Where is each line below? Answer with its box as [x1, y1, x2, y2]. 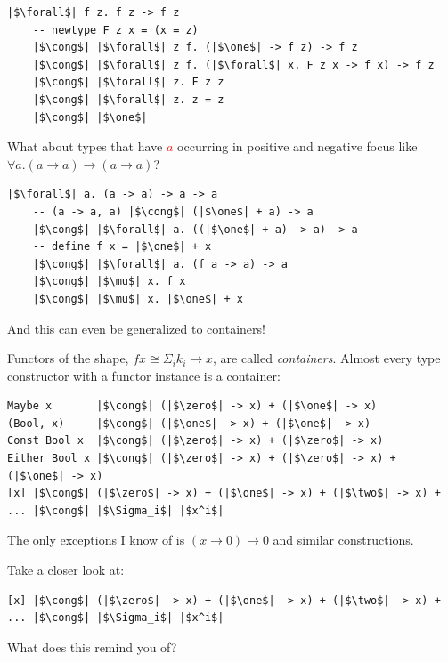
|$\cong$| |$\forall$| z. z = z [32, 93, 224, 106]
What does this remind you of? [7, 637, 177, 656]
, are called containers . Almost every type [213, 349, 441, 367]
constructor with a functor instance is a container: [7, 366, 281, 384]
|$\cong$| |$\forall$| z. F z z [32, 76, 224, 89]
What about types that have [7, 137, 163, 156]
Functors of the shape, [7, 349, 129, 367]
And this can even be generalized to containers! [7, 319, 265, 337]
